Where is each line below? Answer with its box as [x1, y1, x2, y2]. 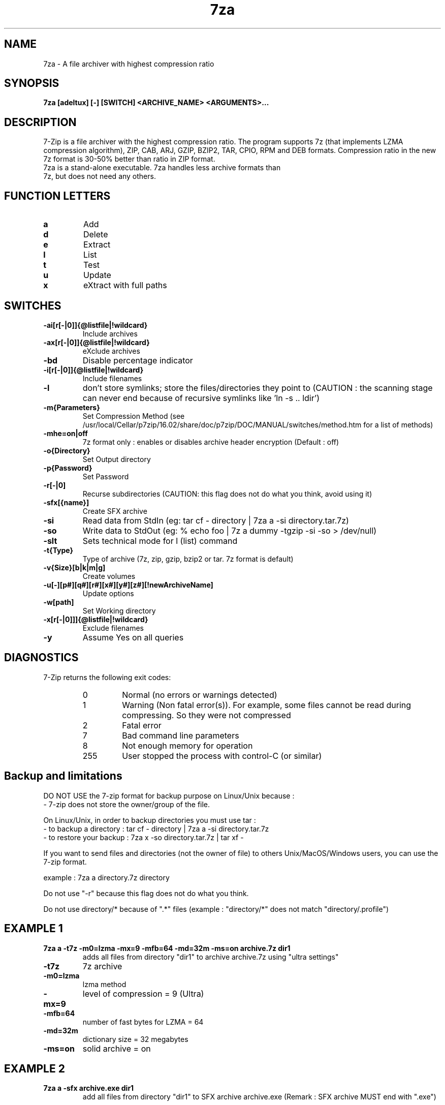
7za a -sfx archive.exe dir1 [43, 1084, 134, 1093]
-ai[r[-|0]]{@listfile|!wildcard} [43, 320, 148, 329]
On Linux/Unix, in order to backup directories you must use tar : [43, 815, 256, 824]
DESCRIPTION [4, 115, 77, 129]
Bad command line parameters [122, 730, 239, 741]
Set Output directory [82, 454, 151, 464]
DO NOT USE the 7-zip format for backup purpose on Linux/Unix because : [43, 791, 295, 800]
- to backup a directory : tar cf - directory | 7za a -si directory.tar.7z [43, 824, 269, 833]
